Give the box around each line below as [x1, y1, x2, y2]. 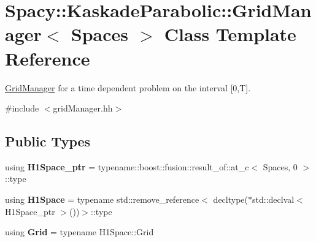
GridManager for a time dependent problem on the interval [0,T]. [5, 81, 251, 94]
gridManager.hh [53, 102, 113, 115]
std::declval [252, 193, 295, 206]
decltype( [213, 193, 248, 206]
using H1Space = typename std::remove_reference [5, 193, 199, 206]
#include [5, 102, 39, 115]
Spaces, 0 [263, 160, 298, 173]
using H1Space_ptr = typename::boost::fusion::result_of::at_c [5, 160, 249, 173]
